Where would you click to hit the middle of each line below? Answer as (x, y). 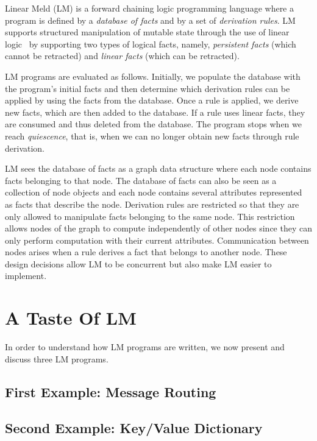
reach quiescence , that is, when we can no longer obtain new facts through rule (152, 136)
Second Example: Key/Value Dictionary (134, 427)
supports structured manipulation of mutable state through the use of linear (147, 32)
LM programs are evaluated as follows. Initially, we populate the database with (153, 76)
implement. (26, 276)
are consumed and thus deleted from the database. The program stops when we (154, 124)
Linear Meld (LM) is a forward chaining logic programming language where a (149, 8)
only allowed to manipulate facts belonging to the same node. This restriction (150, 216)
